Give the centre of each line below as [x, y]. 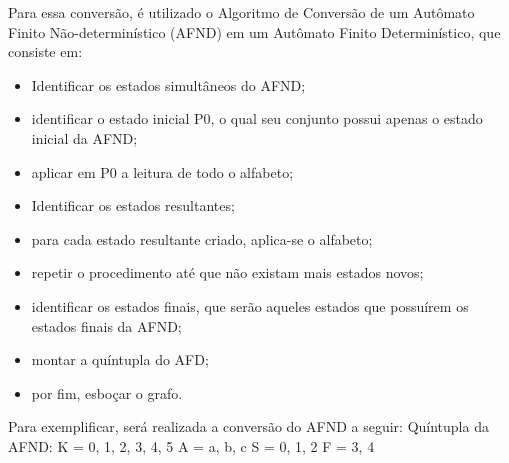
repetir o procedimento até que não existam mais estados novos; [227, 272]
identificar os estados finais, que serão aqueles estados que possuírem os [250, 305]
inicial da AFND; [84, 137]
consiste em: [45, 51]
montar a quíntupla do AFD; [120, 359]
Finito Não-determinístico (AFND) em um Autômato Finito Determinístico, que [254, 31]
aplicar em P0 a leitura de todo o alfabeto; [162, 171]
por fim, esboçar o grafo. [107, 392]
